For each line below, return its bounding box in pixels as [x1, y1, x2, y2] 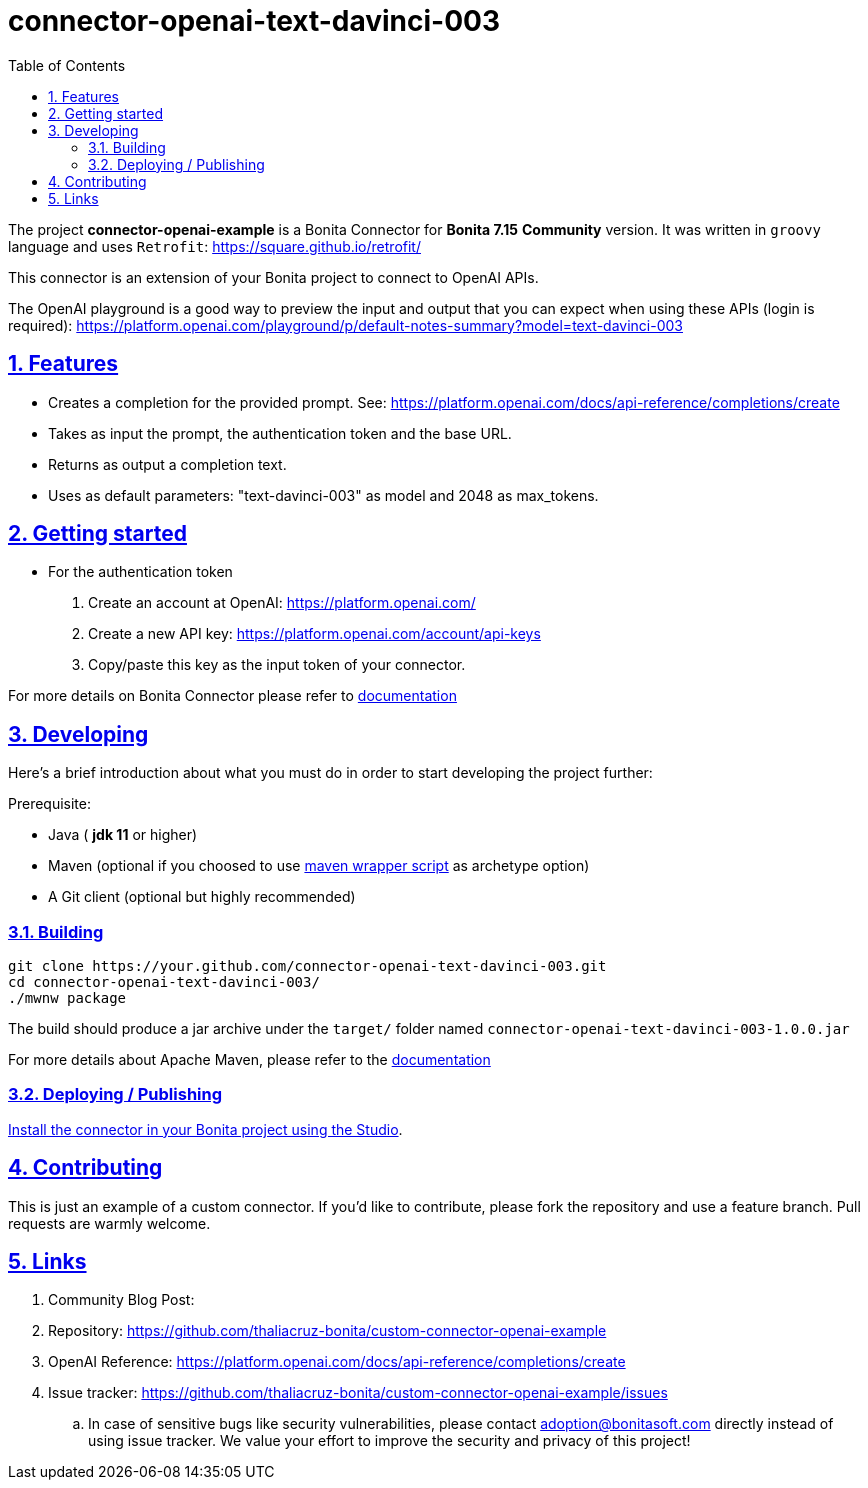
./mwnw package [8, 990, 127, 1007]
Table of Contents [8, 56, 126, 74]
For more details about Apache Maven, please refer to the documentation [8, 1051, 491, 1069]
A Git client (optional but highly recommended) [48, 888, 356, 906]
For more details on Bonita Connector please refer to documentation [8, 687, 457, 705]
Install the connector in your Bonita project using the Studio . [8, 1120, 403, 1138]
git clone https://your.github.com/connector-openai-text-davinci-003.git [8, 958, 607, 975]
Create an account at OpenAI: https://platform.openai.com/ [88, 594, 476, 612]
